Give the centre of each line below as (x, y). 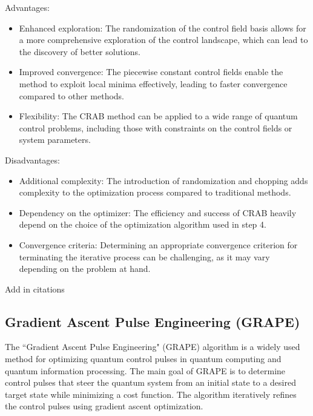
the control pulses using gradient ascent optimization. (104, 406)
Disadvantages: (32, 160)
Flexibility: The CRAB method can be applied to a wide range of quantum (158, 116)
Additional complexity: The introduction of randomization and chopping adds (163, 180)
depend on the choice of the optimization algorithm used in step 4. (143, 224)
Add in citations (35, 289)
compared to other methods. (72, 95)
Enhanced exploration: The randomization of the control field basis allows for (163, 28)
